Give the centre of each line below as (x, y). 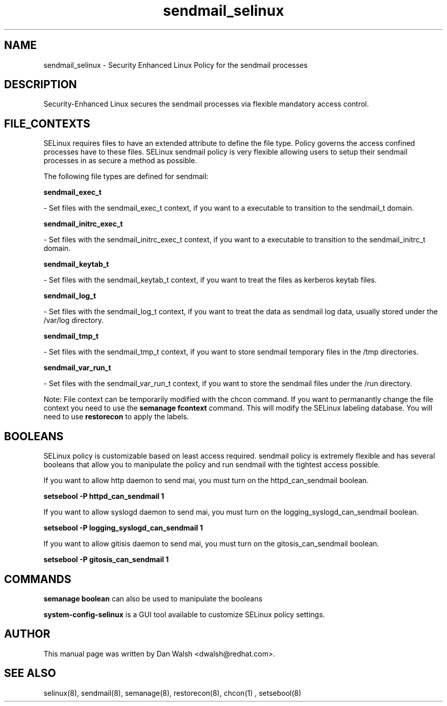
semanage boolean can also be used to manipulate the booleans (153, 598)
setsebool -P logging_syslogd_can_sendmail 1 (123, 528)
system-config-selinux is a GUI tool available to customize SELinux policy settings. (184, 614)
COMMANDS (38, 579)
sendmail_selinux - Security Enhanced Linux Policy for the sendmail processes (176, 65)
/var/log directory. (74, 320)
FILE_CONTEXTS (47, 123)
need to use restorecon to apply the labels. (116, 417)
